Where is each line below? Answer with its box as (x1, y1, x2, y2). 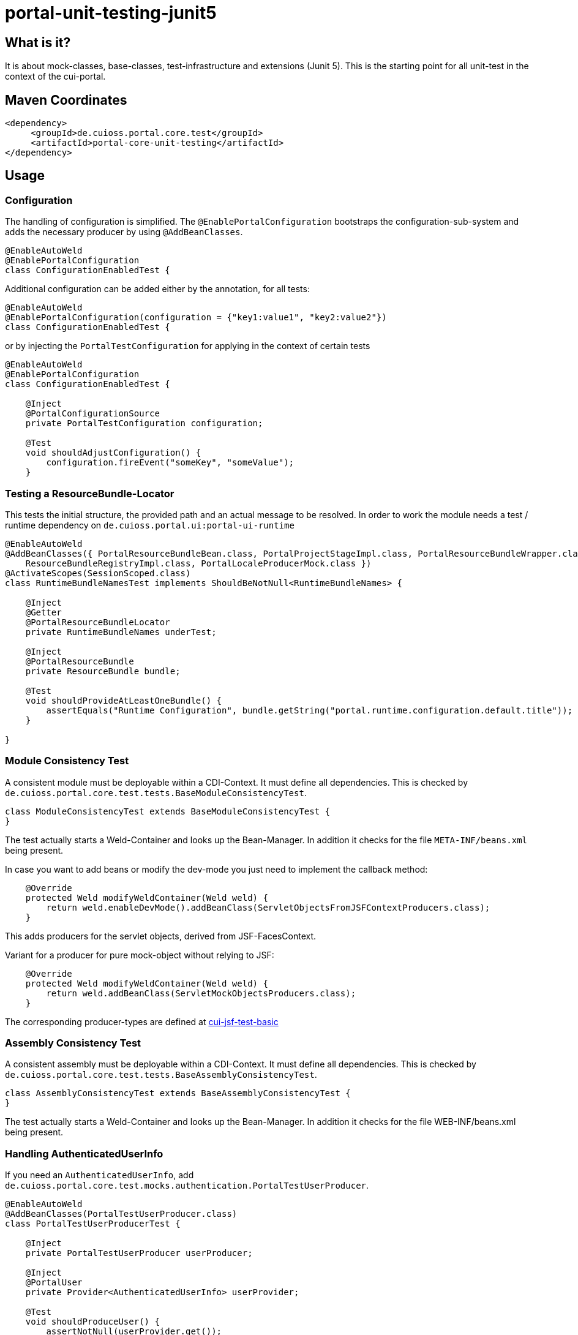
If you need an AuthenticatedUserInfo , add (5, 1170, 194, 1181)
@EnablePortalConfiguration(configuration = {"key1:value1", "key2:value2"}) (5, 312, 387, 323)
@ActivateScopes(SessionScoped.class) (5, 568, 191, 578)
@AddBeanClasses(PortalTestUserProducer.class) (5, 1209, 238, 1219)
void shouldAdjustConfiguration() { (25, 448, 201, 458)
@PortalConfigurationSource (25, 408, 160, 419)
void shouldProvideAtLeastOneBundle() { (25, 695, 222, 705)
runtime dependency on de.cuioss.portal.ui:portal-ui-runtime (5, 519, 295, 530)
